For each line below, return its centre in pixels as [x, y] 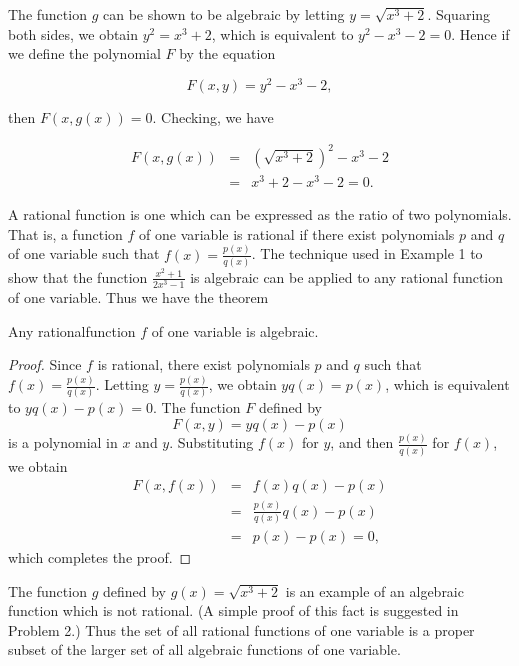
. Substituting [211, 442]
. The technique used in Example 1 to [367, 253]
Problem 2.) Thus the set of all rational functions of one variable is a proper [241, 629]
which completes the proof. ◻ [100, 556]
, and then [362, 442]
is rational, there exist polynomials [203, 364]
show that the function [78, 276]
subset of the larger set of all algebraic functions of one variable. [204, 649]
